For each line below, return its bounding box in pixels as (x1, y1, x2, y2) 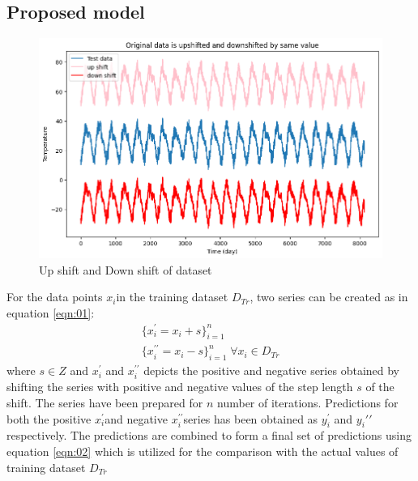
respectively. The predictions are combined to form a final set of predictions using (6, 427, 412, 444)
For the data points (6, 288, 103, 305)
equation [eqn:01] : (6, 304, 95, 321)
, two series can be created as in (250, 288, 408, 305)
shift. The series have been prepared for (6, 394, 203, 411)
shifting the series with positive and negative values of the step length (6, 378, 353, 395)
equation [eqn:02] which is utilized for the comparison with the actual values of (6, 443, 399, 460)
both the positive (6, 410, 92, 427)
